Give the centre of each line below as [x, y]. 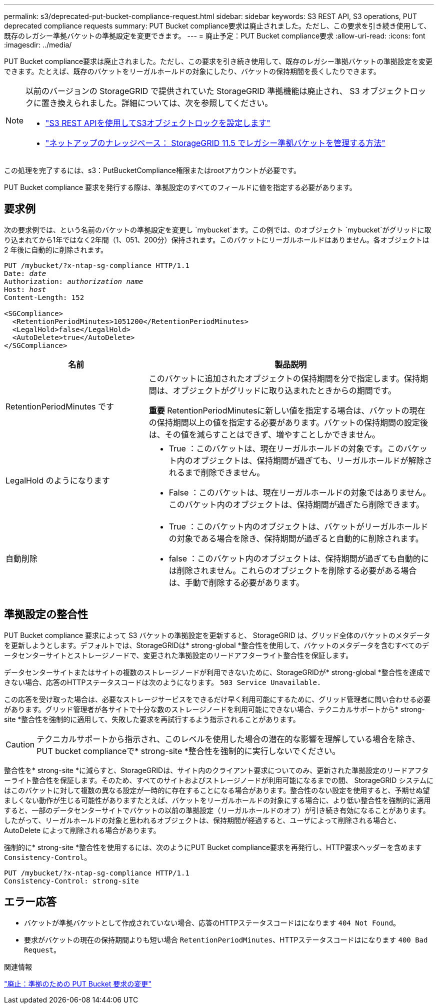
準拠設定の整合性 [46, 614]
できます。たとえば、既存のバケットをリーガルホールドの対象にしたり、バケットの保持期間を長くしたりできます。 [192, 71]
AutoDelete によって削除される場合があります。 [82, 830]
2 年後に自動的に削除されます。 [56, 249]
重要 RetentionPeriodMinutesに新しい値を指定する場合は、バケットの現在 [287, 410]
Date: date [25, 273]
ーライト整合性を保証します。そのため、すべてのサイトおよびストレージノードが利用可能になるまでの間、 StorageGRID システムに [219, 780]
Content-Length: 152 [44, 297]
